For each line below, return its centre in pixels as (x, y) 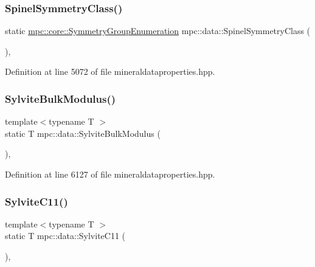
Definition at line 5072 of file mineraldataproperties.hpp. (110, 71)
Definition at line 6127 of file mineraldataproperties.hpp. (110, 174)
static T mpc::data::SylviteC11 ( (65, 236)
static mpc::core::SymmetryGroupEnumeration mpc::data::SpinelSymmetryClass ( (158, 31)
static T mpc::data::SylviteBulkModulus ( (83, 133)
